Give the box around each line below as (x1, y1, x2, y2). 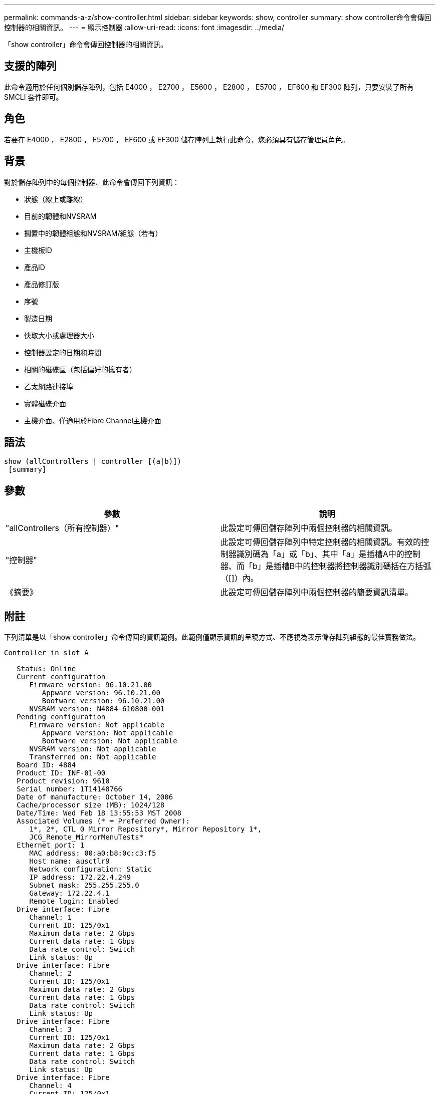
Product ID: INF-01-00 (17, 769, 106, 777)
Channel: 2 (29, 969, 72, 978)
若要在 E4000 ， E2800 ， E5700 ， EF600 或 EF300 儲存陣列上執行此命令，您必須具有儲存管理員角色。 (4, 135, 349, 144)
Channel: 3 (29, 1025, 72, 1034)
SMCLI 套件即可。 (4, 92, 63, 101)
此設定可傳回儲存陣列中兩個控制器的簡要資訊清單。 (221, 587, 413, 598)
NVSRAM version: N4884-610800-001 (29, 705, 165, 713)
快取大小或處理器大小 (24, 331, 94, 340)
